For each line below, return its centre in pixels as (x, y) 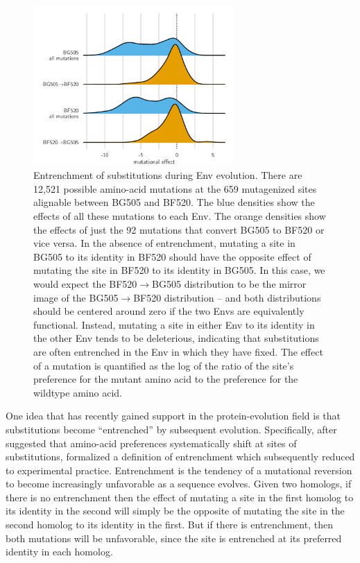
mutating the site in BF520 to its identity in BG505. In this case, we (179, 270)
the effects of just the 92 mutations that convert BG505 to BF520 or (179, 229)
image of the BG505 (76, 297)
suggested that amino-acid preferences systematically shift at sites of (151, 443)
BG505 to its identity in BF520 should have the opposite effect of (172, 256)
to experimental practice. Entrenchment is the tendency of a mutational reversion (179, 470)
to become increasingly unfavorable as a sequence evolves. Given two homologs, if (179, 484)
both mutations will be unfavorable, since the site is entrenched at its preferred (174, 538)
